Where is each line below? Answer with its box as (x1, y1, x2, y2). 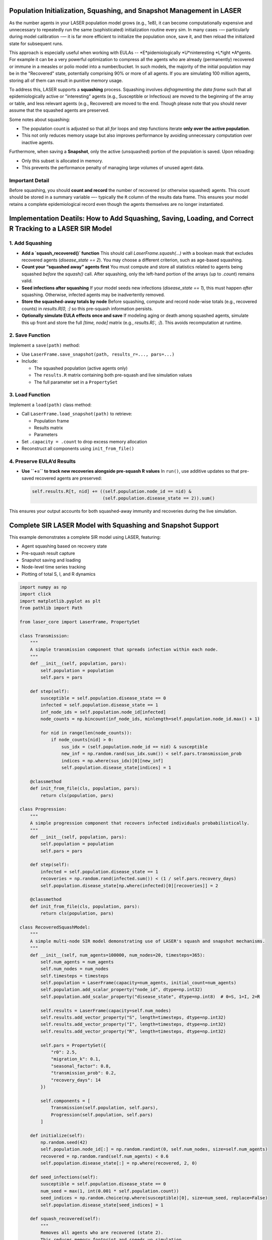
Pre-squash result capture (21, 550, 75, 556)
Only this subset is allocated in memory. (21, 158, 104, 164)
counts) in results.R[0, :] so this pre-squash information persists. (21, 306, 153, 311)
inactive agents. (21, 139, 54, 145)
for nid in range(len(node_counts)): (40, 730, 132, 736)
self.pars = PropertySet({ (40, 1042, 106, 1048)
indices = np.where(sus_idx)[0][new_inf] (61, 758, 163, 763)
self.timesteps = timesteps (40, 973, 109, 979)
